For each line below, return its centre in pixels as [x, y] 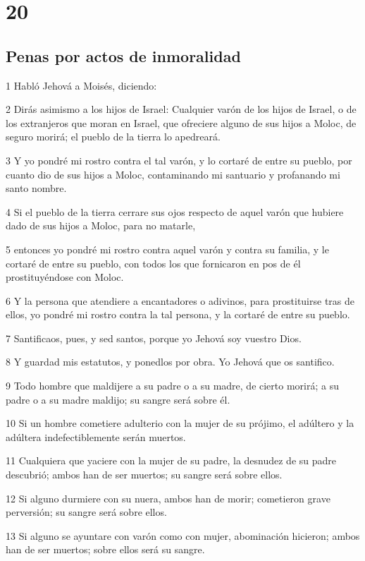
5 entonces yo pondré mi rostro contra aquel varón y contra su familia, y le [167, 249]
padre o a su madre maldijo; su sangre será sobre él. [118, 399]
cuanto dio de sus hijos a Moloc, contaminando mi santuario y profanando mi [173, 174]
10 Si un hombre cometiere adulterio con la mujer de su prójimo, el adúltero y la [180, 423]
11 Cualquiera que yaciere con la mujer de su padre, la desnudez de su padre [171, 460]
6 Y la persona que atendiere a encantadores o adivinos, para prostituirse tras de [180, 300]
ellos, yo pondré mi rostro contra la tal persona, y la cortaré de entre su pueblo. [178, 314]
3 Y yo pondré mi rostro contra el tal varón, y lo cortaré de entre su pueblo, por [179, 160]
